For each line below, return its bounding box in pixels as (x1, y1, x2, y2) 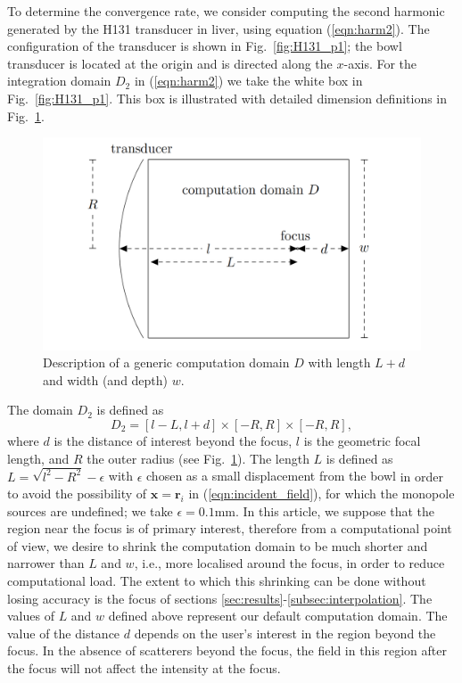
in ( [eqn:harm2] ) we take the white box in (134, 71, 363, 90)
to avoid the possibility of (7, 484, 147, 503)
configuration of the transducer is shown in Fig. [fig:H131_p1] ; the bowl (7, 37, 402, 55)
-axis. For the (343, 53, 417, 72)
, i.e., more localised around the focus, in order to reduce (134, 554, 445, 572)
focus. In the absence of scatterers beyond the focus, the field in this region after (7, 641, 447, 660)
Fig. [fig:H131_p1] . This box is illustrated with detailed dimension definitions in (7, 88, 448, 107)
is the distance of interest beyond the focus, (54, 432, 293, 450)
